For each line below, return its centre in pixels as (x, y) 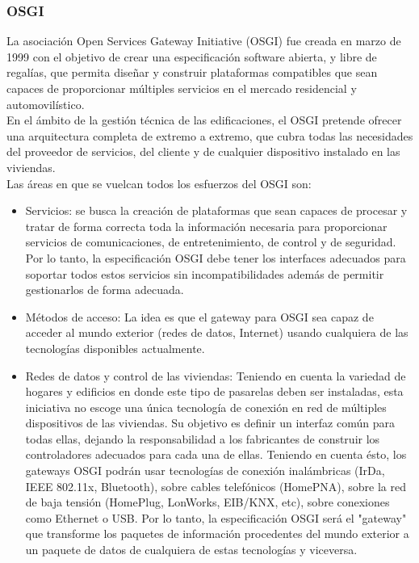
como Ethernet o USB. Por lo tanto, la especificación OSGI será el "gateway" (216, 517)
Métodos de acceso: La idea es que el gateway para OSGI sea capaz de (199, 316)
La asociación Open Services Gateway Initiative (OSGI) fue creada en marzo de (204, 41)
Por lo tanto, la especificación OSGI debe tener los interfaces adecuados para (216, 257)
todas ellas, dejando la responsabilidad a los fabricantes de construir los (203, 438)
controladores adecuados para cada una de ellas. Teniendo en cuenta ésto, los (216, 454)
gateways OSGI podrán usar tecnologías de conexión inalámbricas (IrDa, (205, 471)
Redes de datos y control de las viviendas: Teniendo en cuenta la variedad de (216, 375)
